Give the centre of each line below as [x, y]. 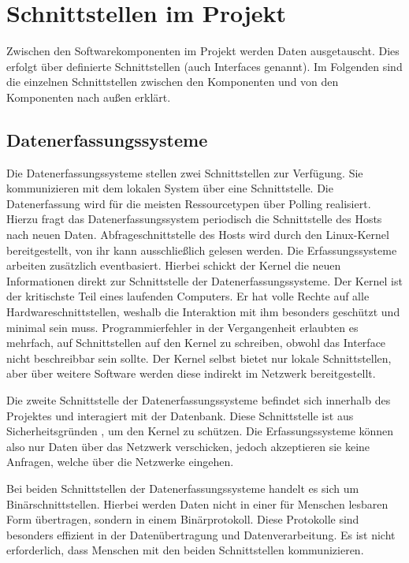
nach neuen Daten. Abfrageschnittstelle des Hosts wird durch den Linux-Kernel [198, 235]
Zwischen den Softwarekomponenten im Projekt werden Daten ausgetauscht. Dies [203, 51]
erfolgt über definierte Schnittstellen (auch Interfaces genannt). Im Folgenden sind [204, 66]
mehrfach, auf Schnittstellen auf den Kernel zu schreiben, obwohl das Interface [196, 343]
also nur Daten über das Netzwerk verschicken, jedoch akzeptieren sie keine [188, 446]
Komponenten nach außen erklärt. [89, 97]
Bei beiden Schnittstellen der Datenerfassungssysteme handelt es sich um [183, 488]
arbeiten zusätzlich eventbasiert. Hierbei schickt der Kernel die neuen [174, 265]
